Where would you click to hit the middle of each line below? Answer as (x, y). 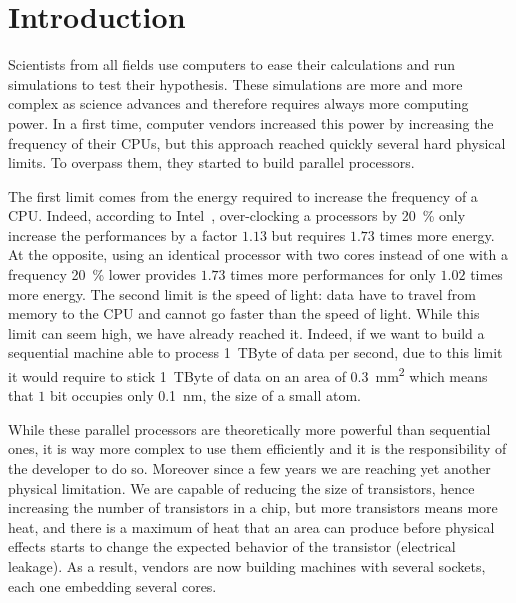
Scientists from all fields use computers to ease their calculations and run (232, 64)
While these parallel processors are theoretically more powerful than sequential (249, 428)
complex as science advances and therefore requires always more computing (238, 103)
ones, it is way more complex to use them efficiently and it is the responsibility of (257, 448)
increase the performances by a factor (123, 234)
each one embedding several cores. (112, 585)
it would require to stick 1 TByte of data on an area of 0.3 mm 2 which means (248, 374)
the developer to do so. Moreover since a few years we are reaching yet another (249, 468)
